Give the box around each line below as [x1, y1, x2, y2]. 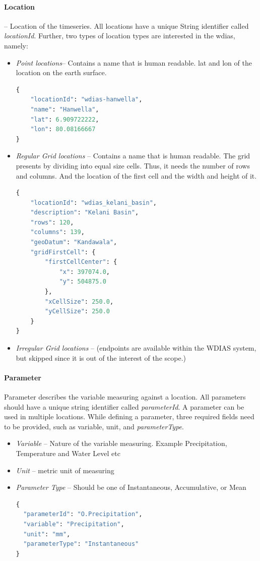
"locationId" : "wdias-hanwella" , [30, 96, 143, 103]
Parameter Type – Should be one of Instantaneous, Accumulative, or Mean [16, 482, 246, 492]
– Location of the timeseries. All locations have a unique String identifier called [4, 20, 249, 31]
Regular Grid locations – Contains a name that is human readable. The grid [16, 150, 250, 161]
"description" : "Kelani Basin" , [30, 209, 139, 216]
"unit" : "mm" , [23, 530, 71, 538]
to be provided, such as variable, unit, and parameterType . [4, 421, 184, 431]
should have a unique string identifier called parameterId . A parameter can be [4, 401, 244, 412]
